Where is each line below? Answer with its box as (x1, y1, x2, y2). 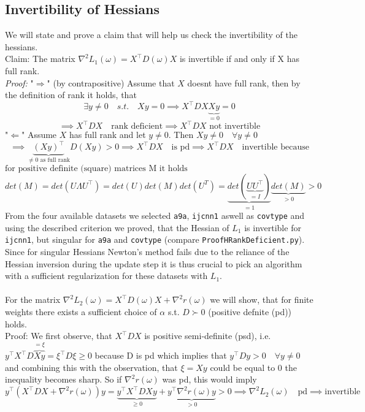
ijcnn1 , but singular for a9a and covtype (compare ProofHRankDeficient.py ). (5, 233, 305, 246)
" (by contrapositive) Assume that (47, 76, 175, 89)
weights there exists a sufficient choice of (5, 305, 157, 318)
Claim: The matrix (5, 52, 75, 65)
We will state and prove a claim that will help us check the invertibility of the (5, 28, 298, 41)
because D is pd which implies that (94, 349, 227, 362)
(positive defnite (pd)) (208, 305, 292, 318)
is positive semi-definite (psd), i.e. (144, 329, 271, 342)
